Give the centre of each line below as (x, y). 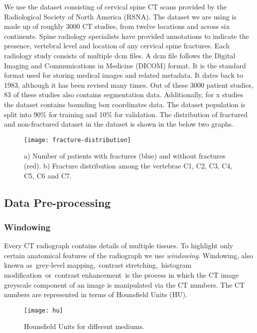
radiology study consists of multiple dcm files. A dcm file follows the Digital (120, 55)
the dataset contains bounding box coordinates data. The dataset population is (125, 104)
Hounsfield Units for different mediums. (84, 326)
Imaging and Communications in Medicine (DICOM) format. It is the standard (125, 65)
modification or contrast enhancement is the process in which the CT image (122, 274)
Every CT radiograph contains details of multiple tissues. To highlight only (119, 246)
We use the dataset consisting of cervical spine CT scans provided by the (116, 6)
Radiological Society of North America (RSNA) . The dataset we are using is (120, 16)
